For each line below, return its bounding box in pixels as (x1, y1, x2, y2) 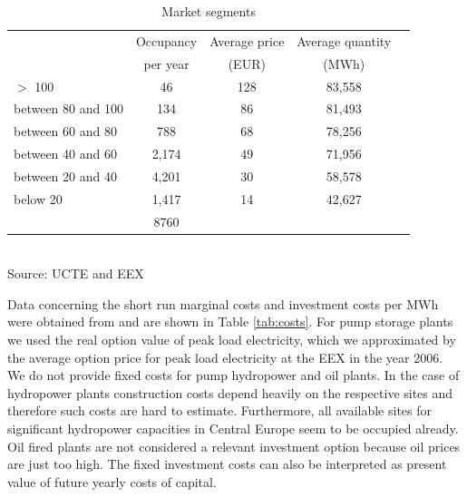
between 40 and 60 (14, 144, 117, 163)
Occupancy (135, 31, 198, 50)
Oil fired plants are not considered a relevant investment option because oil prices (7, 436, 461, 455)
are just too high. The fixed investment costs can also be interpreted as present (7, 454, 447, 473)
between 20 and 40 (14, 166, 117, 185)
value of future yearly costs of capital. (7, 472, 217, 491)
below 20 (14, 189, 63, 208)
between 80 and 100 (14, 99, 123, 118)
